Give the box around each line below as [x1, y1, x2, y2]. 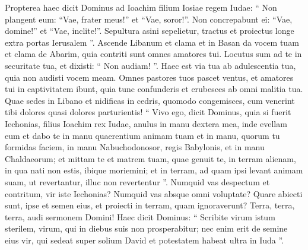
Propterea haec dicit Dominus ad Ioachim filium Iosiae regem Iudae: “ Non [5, 1, 277, 13]
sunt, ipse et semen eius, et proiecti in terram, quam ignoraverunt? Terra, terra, [5, 199, 295, 211]
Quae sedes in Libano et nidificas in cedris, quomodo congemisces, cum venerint [5, 94, 295, 106]
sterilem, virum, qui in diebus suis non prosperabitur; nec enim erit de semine [5, 222, 288, 235]
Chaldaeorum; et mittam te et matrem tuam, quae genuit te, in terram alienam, [5, 152, 296, 164]
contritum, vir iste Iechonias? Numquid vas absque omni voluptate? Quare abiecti [5, 187, 303, 200]
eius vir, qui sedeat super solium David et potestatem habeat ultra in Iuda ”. [5, 233, 284, 246]
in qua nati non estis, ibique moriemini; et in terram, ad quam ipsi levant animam [5, 164, 303, 176]
